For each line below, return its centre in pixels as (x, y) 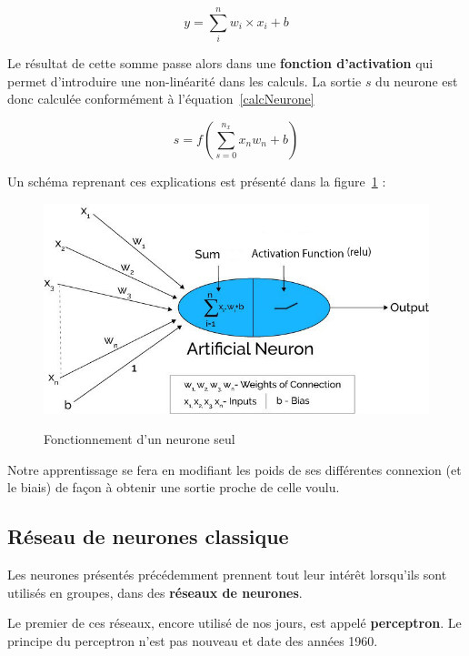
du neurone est (417, 81)
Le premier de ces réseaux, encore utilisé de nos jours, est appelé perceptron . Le (234, 623)
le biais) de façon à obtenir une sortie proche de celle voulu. (174, 487)
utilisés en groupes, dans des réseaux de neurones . (155, 592)
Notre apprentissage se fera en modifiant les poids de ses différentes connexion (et (234, 469)
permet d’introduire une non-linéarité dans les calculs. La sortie (185, 81)
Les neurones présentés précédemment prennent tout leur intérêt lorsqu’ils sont (227, 575)
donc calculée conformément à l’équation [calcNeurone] (161, 99)
